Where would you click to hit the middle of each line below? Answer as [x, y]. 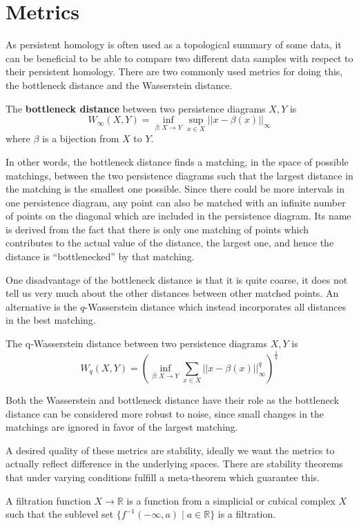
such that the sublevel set [60, 514]
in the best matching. [51, 320]
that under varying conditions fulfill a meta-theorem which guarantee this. [163, 477]
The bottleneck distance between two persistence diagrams [136, 108]
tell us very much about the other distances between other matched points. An [172, 293]
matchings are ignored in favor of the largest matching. [122, 427]
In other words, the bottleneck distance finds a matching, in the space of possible [177, 161]
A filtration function [48, 500]
